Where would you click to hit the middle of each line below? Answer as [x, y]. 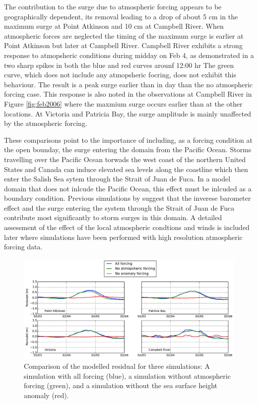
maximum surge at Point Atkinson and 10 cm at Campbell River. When [114, 26]
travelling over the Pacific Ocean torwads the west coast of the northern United [125, 159]
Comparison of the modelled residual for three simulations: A [117, 366]
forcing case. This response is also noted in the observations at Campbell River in [128, 94]
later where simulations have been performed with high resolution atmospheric [123, 237]
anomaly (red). [46, 395]
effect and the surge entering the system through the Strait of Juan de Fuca [119, 207]
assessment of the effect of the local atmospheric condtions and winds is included [127, 227]
